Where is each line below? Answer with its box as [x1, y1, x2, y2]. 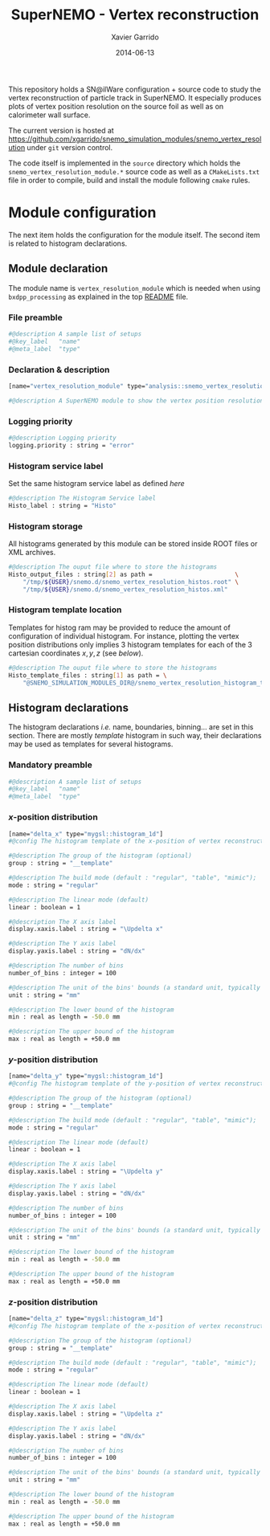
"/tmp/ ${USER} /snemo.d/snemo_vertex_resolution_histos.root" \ [22, 578, 239, 586]
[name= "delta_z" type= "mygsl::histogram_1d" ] [8, 1315, 163, 1323]
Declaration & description [8, 364, 110, 375]
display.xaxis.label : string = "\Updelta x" [8, 925, 163, 933]
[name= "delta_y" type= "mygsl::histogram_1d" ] [8, 1072, 163, 1081]
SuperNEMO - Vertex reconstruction [10, 6, 260, 24]
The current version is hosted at [8, 125, 114, 135]
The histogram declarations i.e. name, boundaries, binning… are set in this [8, 722, 254, 732]
